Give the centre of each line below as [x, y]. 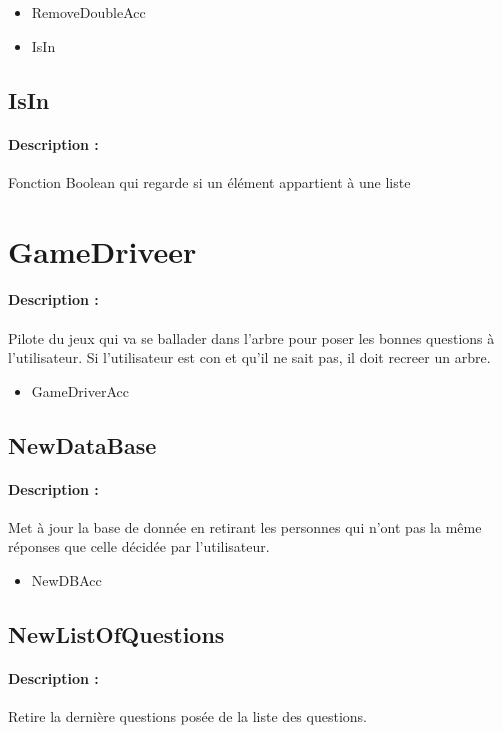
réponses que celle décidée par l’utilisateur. [139, 546]
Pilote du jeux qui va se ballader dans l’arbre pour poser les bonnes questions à [251, 337]
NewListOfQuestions [116, 634]
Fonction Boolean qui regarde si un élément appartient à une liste [209, 181]
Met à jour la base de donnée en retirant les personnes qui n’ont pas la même [245, 526]
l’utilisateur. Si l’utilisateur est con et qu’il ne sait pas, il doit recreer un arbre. [249, 357]
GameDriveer [102, 250]
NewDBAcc [66, 580]
